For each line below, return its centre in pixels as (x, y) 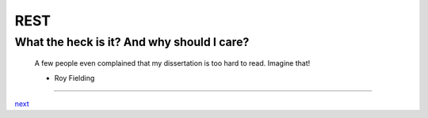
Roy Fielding (75, 78)
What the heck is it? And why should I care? (132, 42)
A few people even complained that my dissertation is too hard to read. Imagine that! (172, 63)
